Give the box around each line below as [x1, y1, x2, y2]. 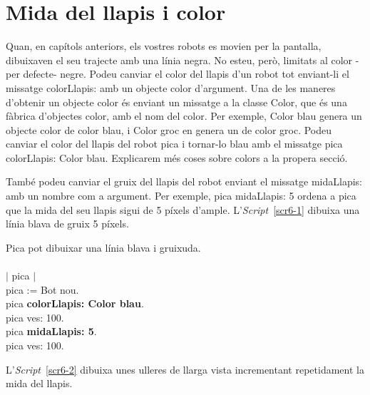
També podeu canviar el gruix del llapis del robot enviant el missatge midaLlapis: [6, 174, 362, 189]
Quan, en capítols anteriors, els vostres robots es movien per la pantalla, [6, 39, 322, 53]
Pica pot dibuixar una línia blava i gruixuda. [6, 240, 201, 255]
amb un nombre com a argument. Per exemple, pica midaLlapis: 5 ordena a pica [6, 188, 356, 203]
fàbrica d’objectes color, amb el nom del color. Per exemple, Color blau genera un [6, 108, 362, 123]
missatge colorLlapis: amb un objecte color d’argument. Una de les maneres [6, 80, 336, 95]
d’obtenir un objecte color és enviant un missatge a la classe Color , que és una [6, 94, 347, 109]
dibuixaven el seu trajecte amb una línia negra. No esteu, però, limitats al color [6, 52, 353, 67]
